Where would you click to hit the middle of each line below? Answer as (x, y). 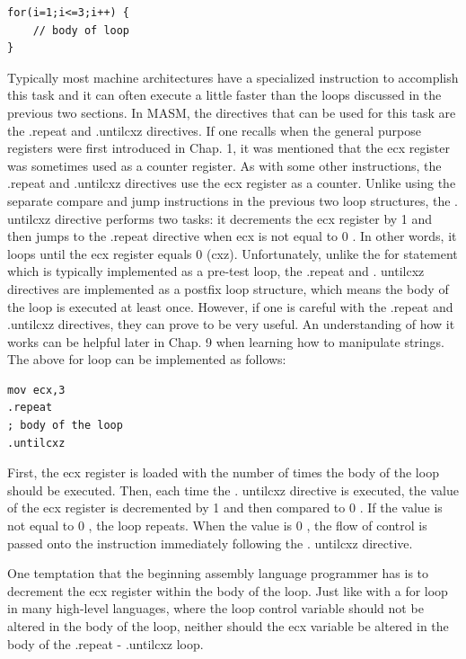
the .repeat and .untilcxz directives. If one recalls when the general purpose (214, 130)
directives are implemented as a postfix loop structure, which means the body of (228, 288)
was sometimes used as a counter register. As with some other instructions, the (224, 165)
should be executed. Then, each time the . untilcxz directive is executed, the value (233, 490)
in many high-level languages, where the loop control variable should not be (215, 608)
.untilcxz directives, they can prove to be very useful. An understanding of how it (231, 324)
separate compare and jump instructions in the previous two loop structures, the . (233, 200)
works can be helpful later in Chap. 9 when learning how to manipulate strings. (226, 341)
